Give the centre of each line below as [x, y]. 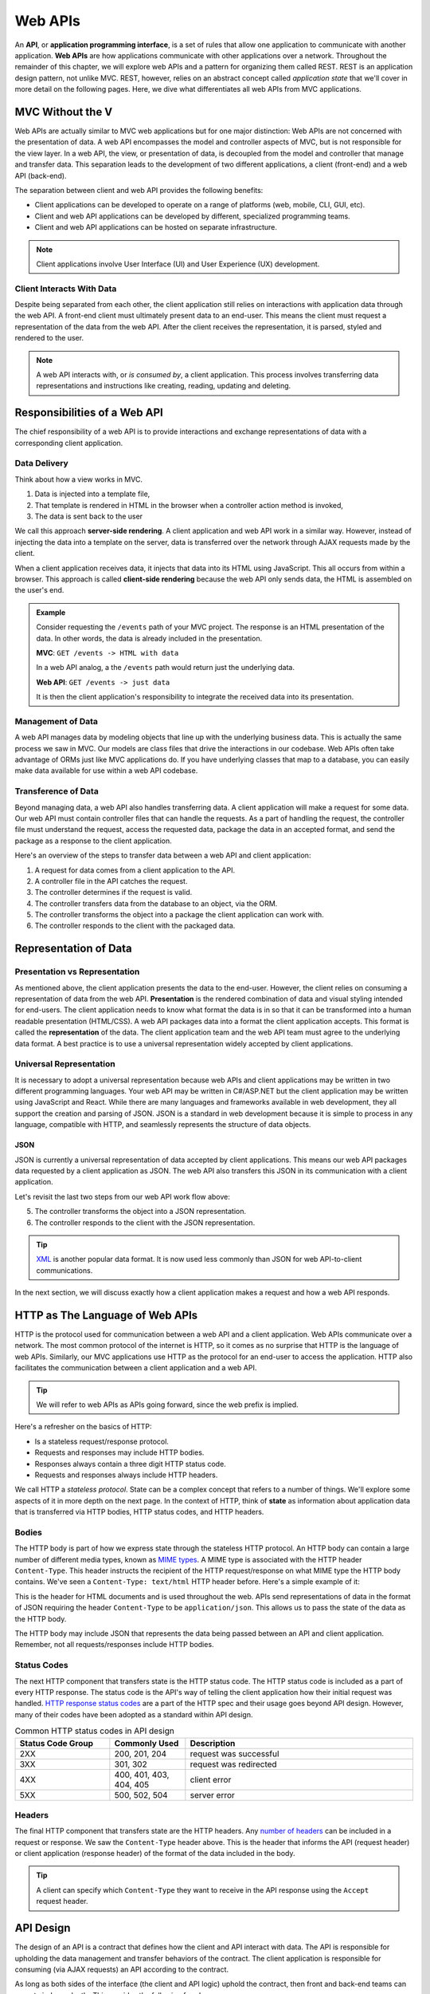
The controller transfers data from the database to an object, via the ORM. [156, 903]
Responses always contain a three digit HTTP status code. [130, 1464]
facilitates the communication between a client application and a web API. [136, 1368]
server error [212, 1795]
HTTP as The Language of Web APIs [106, 1315]
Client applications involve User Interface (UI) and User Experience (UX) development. [178, 264]
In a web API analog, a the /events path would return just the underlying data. [165, 668]
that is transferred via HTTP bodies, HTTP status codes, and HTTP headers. [139, 1512]
